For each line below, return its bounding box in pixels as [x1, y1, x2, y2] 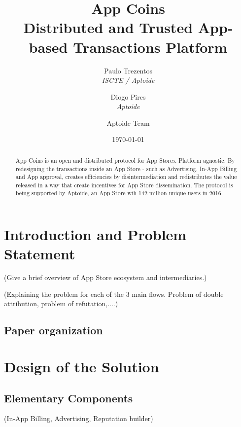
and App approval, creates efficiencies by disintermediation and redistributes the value [15, 173, 237, 181]
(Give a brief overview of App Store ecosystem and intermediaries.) [4, 272, 207, 283]
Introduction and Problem [4, 224, 187, 245]
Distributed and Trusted [23, 17, 193, 37]
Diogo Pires [110, 91, 146, 102]
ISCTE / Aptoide [102, 75, 155, 85]
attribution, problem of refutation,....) [4, 298, 118, 309]
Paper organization [4, 322, 103, 338]
